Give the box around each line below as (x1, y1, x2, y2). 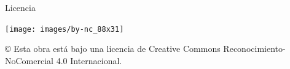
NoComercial (5, 54, 53, 67)
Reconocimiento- (223, 42, 286, 55)
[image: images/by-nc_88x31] (5, 24, 124, 34)
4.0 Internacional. (56, 54, 122, 67)
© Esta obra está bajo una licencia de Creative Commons (5, 42, 221, 55)
